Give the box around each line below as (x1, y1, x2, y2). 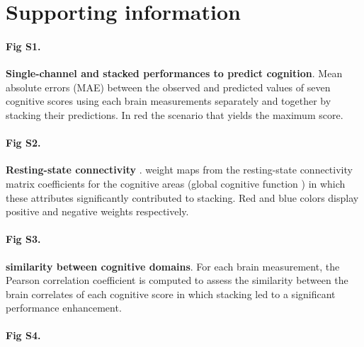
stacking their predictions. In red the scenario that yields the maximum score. (6, 107, 343, 122)
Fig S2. (6, 135, 41, 150)
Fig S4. (6, 328, 41, 343)
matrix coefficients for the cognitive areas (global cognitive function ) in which (6, 176, 346, 190)
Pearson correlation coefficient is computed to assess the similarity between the (6, 273, 348, 288)
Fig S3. (6, 232, 41, 246)
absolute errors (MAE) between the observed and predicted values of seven (6, 79, 331, 94)
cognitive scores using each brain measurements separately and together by (6, 93, 331, 108)
